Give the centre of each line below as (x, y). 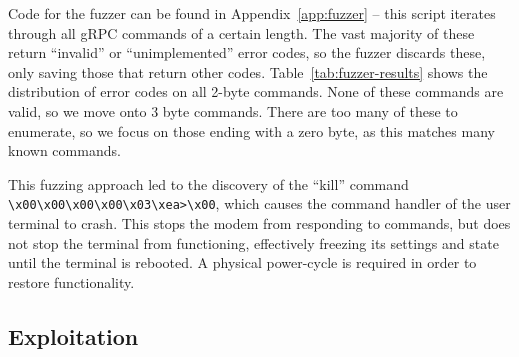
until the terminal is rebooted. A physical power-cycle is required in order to (242, 262)
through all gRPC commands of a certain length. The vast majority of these (241, 32)
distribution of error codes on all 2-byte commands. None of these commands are (256, 91)
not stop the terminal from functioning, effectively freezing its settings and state (253, 242)
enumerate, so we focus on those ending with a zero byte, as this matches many (251, 130)
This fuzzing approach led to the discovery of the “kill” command (208, 183)
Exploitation (73, 335)
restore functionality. (71, 281)
